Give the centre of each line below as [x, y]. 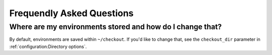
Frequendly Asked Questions [72, 13]
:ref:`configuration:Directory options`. [48, 46]
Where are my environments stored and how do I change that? [116, 27]
